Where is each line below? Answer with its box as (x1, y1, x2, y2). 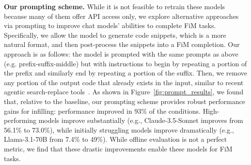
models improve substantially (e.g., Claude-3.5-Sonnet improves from (38, 115, 243, 125)
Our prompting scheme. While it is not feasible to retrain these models (4, 1, 225, 11)
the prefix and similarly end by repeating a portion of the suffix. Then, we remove (4, 68, 248, 78)
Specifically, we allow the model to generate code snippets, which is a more (4, 30, 226, 40)
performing (4, 115, 36, 125)
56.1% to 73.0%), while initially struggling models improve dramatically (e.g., (4, 124, 234, 135)
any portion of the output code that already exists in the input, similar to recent (4, 77, 244, 87)
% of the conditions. (141, 105, 201, 116)
